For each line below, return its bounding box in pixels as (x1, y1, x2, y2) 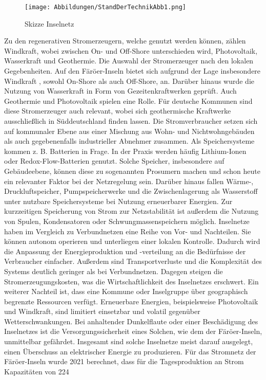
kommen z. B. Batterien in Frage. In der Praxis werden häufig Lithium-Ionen (4, 145, 247, 156)
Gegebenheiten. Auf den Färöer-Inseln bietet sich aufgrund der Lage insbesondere (4, 65, 261, 76)
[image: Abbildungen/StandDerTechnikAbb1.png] (25, 4, 186, 11)
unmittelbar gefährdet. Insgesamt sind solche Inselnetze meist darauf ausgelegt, (4, 336, 253, 347)
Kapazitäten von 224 (4, 366, 69, 376)
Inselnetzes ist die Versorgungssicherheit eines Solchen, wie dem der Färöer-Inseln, (4, 326, 262, 337)
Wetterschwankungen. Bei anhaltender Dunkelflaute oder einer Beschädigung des (4, 316, 258, 326)
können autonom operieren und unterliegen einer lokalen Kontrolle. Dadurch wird (4, 236, 260, 247)
